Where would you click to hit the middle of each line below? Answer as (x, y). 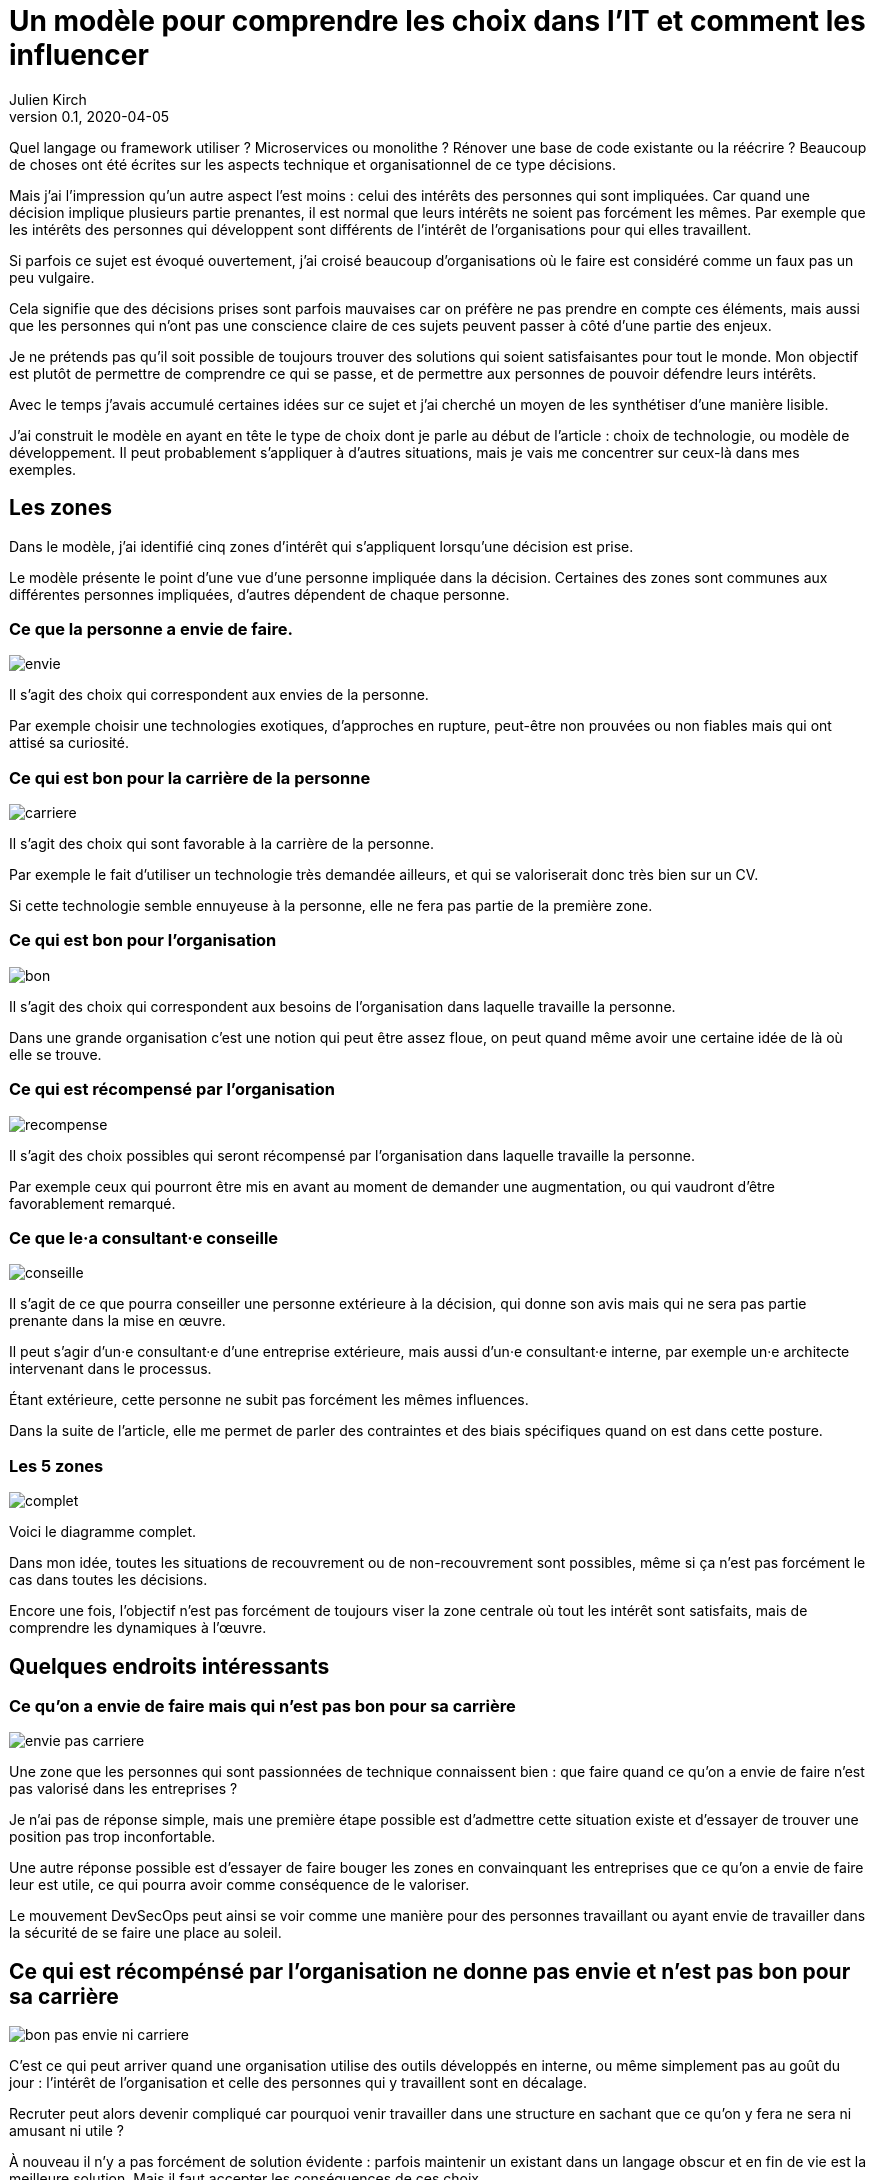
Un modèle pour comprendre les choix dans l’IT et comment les (437, 21)
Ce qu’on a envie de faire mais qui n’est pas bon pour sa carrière (262, 1705)
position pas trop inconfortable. (112, 1837)
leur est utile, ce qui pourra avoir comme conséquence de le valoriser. (239, 1885)
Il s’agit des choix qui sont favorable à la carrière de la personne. (221, 844)
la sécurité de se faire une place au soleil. (145, 1933)
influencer (79, 55)
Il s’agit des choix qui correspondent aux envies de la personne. (219, 695)
